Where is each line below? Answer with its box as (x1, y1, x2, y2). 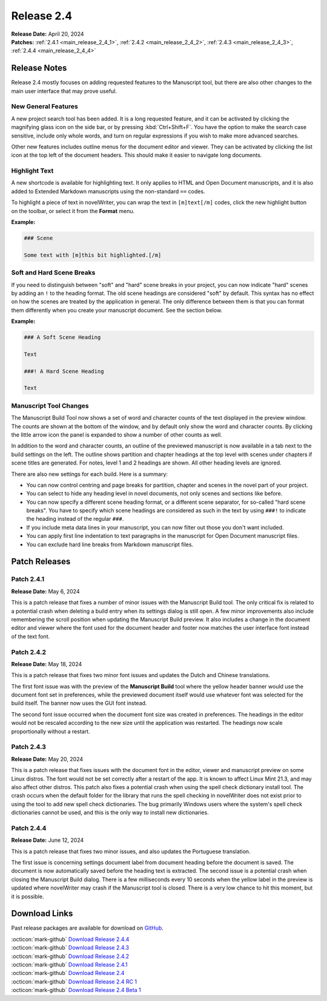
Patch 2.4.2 (11, 648, 47, 656)
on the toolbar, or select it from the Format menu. (11, 207, 135, 214)
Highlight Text (11, 167, 54, 175)
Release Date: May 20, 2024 (11, 755, 84, 762)
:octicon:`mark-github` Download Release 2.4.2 (11, 953, 130, 960)
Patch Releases (11, 557, 71, 567)
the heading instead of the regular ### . (26, 515, 124, 523)
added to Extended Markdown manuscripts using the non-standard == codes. (11, 188, 205, 195)
